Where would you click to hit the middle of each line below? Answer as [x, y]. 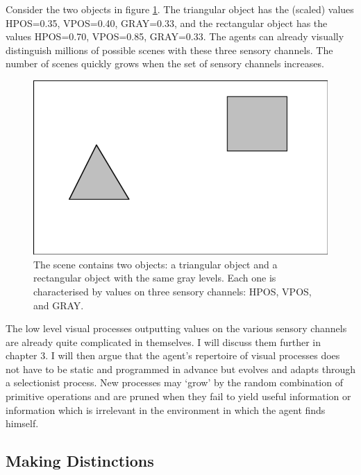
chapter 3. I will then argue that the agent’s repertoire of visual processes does [173, 355]
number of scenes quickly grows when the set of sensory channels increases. [165, 63]
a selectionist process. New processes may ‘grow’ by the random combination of [174, 382]
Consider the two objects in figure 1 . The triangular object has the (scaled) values [180, 9]
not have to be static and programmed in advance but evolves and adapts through [180, 369]
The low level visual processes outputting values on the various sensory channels [176, 328]
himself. [22, 423]
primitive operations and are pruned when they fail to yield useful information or [178, 396]
